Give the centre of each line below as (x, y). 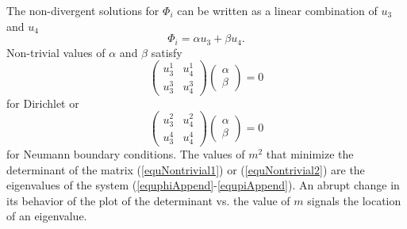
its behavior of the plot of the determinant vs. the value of (148, 200)
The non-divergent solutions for (83, 10)
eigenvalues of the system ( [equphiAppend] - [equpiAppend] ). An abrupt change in (203, 185)
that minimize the (310, 154)
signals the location (354, 200)
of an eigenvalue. (47, 216)
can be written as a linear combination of (277, 10)
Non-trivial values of (56, 52)
